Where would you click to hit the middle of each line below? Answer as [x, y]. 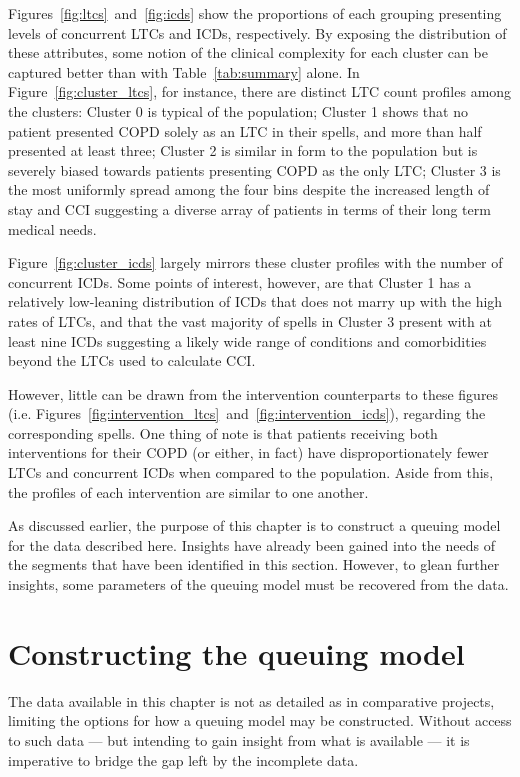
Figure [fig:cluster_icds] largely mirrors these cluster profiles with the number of [255, 262]
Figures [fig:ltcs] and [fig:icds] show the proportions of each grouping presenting [255, 13]
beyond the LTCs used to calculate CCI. [132, 360]
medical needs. [52, 228]
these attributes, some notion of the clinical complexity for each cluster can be [248, 52]
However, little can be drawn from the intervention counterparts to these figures [253, 393]
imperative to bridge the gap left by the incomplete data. [183, 759]
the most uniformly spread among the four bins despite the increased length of [249, 189]
